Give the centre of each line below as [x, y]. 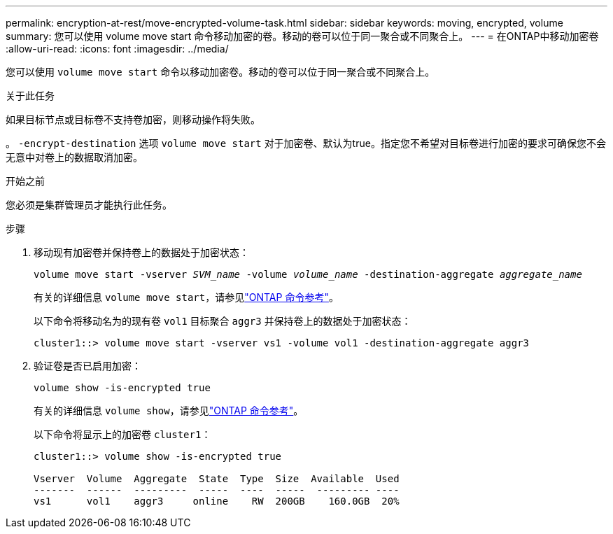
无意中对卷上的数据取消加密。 [74, 157]
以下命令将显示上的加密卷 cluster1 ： [122, 434]
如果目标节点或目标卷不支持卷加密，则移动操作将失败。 [133, 119]
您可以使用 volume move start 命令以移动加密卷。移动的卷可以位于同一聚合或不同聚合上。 [220, 72]
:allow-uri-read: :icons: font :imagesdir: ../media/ [117, 49]
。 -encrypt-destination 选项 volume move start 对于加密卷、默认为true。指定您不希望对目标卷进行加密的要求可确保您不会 [306, 143]
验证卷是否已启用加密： [87, 366]
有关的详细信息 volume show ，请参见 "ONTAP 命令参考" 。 [169, 410]
